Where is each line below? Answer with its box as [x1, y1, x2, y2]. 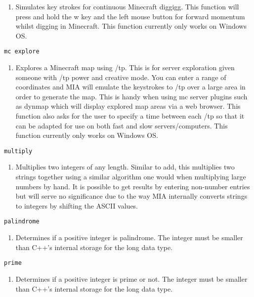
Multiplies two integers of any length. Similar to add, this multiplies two [15, 162, 235, 172]
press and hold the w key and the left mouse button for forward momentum [15, 11, 245, 21]
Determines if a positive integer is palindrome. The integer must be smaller [15, 232, 243, 243]
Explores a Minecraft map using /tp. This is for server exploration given [15, 62, 235, 73]
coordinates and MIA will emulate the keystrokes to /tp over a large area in [15, 82, 246, 92]
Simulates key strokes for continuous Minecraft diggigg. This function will [15, 1, 239, 11]
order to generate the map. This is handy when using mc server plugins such [15, 91, 248, 101]
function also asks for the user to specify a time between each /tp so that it [15, 111, 245, 121]
